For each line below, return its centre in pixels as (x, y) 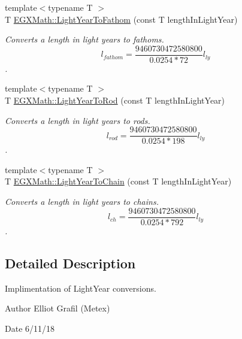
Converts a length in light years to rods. (78, 120)
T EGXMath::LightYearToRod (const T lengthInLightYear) (115, 100)
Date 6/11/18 (30, 328)
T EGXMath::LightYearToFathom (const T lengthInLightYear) (121, 19)
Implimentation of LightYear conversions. (81, 288)
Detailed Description (70, 263)
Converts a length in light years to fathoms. (84, 39)
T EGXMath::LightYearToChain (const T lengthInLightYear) (118, 181)
